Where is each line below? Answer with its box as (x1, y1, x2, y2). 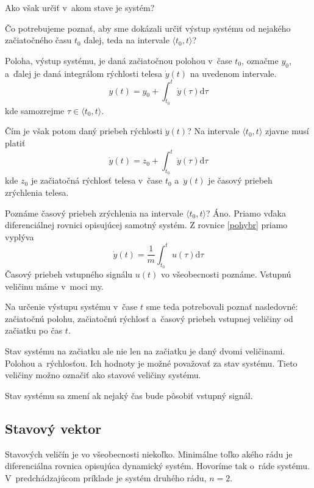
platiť (5, 137, 26, 149)
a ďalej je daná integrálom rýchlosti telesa (5, 66, 163, 79)
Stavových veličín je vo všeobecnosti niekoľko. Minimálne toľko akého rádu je (5, 447, 293, 460)
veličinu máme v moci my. (5, 279, 104, 292)
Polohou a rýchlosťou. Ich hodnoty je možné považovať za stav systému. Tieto (5, 356, 298, 369)
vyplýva (5, 230, 34, 243)
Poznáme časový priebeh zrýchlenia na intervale (5, 206, 184, 219)
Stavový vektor (5, 418, 102, 437)
